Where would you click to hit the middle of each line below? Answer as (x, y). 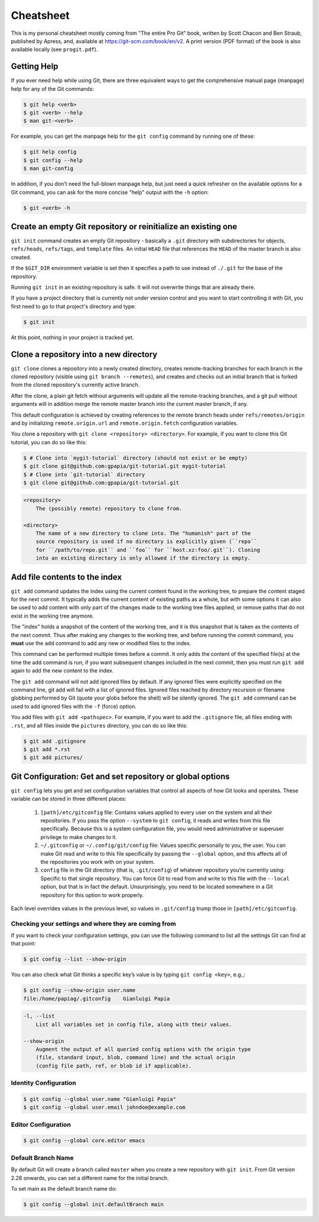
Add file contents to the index (66, 577)
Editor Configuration (41, 1124)
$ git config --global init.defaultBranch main (93, 1204)
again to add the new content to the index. (62, 671)
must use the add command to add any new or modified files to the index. (101, 643)
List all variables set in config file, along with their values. (134, 1024)
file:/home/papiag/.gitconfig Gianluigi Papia (97, 998)
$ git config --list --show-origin (75, 959)
